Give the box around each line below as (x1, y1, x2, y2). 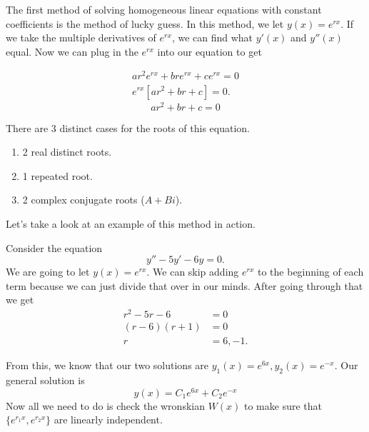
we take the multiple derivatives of (6, 30, 156, 45)
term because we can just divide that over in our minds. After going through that (6, 278, 363, 293)
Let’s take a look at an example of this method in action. (6, 216, 256, 231)
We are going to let (6, 264, 90, 279)
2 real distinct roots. (22, 144, 112, 159)
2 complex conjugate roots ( (22, 192, 145, 207)
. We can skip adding (146, 264, 239, 279)
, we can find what (171, 30, 253, 45)
